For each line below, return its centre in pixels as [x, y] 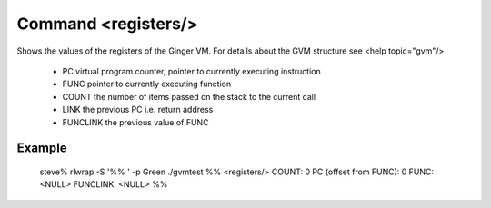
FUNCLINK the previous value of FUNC [135, 122]
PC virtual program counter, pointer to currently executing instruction [192, 71]
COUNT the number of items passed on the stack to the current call [189, 96]
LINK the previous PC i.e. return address [138, 110]
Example [42, 149]
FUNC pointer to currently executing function [147, 84]
